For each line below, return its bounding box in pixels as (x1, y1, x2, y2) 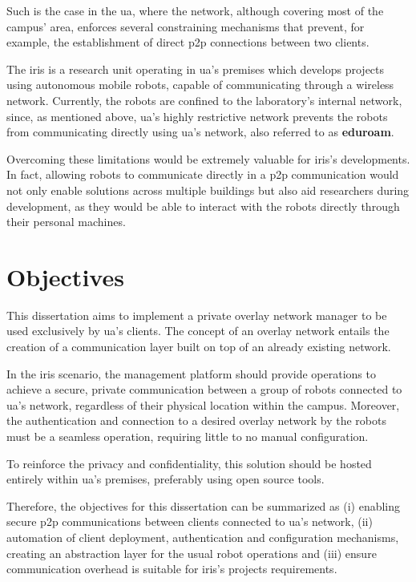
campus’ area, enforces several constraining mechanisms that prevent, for (6, 18, 365, 34)
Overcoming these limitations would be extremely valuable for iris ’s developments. (6, 150, 410, 167)
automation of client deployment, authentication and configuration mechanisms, (6, 528, 399, 545)
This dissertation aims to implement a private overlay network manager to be (6, 306, 387, 323)
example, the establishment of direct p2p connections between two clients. (6, 34, 370, 51)
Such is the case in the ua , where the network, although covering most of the (6, 2, 384, 18)
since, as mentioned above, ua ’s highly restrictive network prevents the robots (6, 107, 388, 124)
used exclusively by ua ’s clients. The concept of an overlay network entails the (6, 322, 390, 339)
